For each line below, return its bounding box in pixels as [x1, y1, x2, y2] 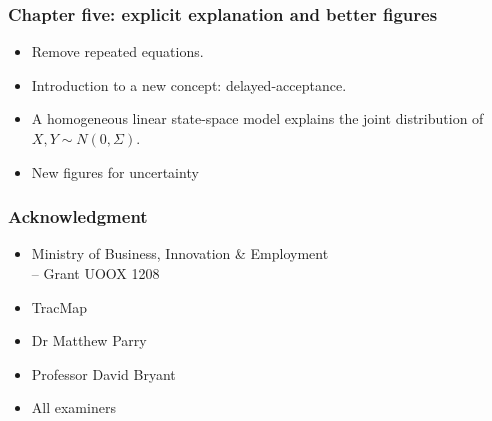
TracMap [31, 296, 88, 317]
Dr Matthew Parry [31, 330, 147, 351]
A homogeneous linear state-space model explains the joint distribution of [31, 108, 484, 129]
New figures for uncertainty [31, 161, 199, 182]
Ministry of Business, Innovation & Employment [31, 243, 329, 264]
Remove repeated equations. [31, 41, 204, 62]
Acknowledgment [8, 204, 148, 229]
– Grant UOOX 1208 [31, 263, 160, 283]
